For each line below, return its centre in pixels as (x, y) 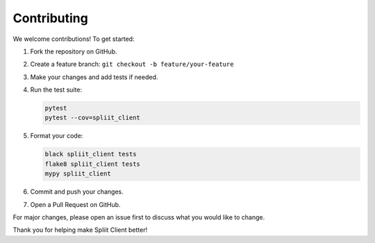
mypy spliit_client (78, 174)
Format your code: (57, 136)
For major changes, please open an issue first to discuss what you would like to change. (139, 217)
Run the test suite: (56, 90)
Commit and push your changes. (77, 192)
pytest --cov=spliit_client (92, 118)
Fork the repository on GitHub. (74, 51)
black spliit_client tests (91, 154)
